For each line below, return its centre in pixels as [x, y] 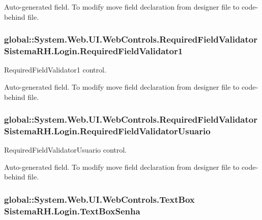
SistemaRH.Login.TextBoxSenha [72, 211]
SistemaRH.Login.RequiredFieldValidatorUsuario [107, 131]
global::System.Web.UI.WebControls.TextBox [99, 199]
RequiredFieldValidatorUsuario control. [66, 150]
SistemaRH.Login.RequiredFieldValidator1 [94, 51]
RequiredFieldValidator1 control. [55, 70]
